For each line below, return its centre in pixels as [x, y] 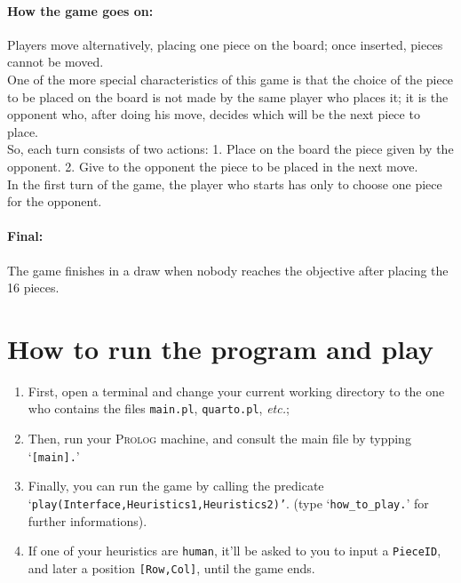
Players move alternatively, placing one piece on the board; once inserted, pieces [225, 44]
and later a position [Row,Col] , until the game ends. [171, 567]
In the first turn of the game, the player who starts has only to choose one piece [225, 184]
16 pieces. [33, 288]
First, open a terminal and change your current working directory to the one [236, 391]
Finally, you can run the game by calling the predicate [176, 486]
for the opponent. [55, 201]
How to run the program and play [220, 348]
